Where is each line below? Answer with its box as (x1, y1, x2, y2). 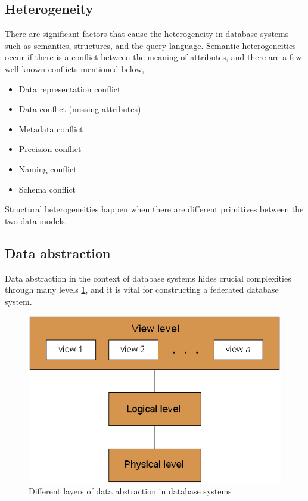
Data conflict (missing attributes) (18, 103, 141, 115)
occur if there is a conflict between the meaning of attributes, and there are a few (5, 51, 302, 63)
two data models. (5, 214, 67, 227)
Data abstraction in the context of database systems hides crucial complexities (5, 271, 291, 284)
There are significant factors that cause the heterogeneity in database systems (5, 27, 289, 40)
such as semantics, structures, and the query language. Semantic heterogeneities (5, 39, 296, 51)
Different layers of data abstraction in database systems (29, 484, 232, 497)
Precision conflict (18, 143, 82, 155)
